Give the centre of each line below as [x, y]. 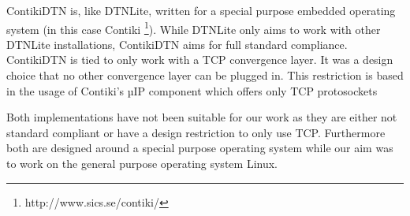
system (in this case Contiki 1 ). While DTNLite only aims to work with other [194, 28]
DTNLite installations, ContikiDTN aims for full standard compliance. [177, 44]
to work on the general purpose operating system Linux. [142, 163]
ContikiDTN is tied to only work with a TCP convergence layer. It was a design [200, 60]
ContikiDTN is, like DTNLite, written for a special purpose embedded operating [201, 10]
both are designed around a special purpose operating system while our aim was [200, 148]
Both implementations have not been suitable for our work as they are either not [202, 117]
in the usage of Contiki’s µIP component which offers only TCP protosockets [192, 90]
